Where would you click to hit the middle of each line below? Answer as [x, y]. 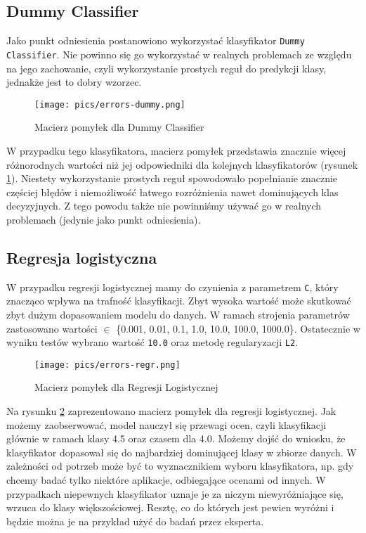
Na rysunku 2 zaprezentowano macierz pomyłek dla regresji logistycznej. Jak [171, 411]
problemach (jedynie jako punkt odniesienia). [104, 219]
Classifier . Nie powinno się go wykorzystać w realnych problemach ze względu [179, 54]
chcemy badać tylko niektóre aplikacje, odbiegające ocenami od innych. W [166, 480]
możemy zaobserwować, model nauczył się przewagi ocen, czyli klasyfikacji [166, 424]
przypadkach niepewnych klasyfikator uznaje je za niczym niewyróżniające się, [175, 493]
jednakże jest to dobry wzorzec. [74, 82]
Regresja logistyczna [82, 257]
